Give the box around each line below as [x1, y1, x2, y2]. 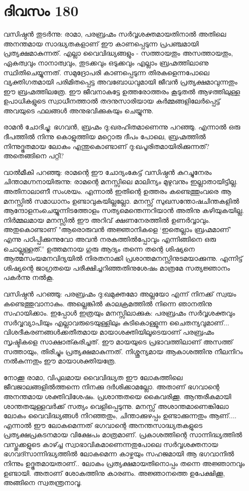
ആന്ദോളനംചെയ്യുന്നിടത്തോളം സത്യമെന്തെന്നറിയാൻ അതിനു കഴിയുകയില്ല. [3, 205, 244, 215]
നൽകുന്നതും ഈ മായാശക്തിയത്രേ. [3, 356, 116, 366]
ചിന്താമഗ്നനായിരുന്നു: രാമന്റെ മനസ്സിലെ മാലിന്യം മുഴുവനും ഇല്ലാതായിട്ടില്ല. [3, 176, 238, 187]
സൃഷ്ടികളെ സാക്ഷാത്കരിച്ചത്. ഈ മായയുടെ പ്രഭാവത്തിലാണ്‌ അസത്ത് [3, 336, 233, 346]
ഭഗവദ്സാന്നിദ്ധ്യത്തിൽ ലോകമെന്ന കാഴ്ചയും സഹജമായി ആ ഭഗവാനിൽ [3, 448, 234, 459]
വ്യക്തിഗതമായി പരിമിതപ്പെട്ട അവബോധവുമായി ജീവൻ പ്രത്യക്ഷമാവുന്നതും [3, 77, 238, 87]
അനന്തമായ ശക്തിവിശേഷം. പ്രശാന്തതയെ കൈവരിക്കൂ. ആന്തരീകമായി [3, 391, 231, 401]
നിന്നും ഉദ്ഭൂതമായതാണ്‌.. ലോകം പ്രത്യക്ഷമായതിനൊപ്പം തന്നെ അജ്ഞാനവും [3, 458, 245, 469]
